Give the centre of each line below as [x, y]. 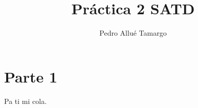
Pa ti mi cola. [26, 101]
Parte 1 [31, 76]
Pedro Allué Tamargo [133, 33]
